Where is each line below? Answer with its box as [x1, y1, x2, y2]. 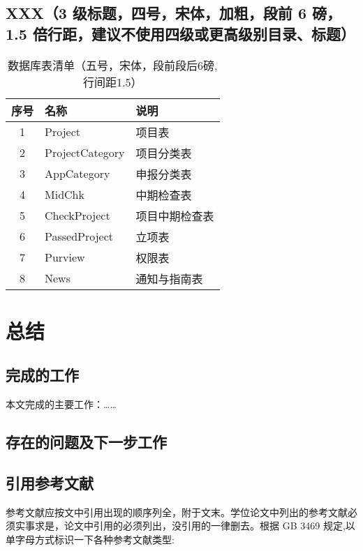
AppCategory [45, 165, 110, 182]
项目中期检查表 [135, 207, 214, 224]
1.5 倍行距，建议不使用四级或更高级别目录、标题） [6, 22, 355, 44]
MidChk [45, 186, 84, 203]
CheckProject [45, 207, 110, 224]
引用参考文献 [6, 471, 94, 493]
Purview [45, 249, 85, 266]
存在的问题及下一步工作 [6, 431, 167, 453]
